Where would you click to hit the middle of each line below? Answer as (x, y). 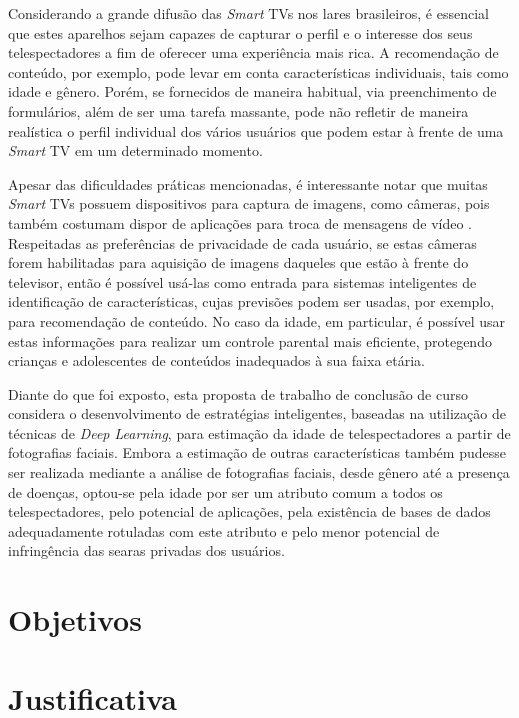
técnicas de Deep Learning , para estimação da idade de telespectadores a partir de (259, 432)
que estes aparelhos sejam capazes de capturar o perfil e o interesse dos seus (240, 32)
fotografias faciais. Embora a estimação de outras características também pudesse (257, 452)
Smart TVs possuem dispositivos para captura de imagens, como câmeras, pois (249, 203)
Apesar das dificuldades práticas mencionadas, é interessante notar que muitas (248, 183)
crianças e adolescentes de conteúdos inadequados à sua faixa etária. (217, 360)
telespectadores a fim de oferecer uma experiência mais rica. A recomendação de (253, 52)
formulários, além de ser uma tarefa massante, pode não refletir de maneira (238, 110)
